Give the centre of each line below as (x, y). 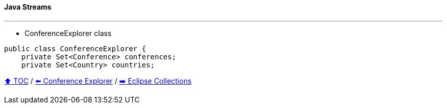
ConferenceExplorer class (68, 33)
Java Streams (28, 7)
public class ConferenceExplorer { (75, 48)
